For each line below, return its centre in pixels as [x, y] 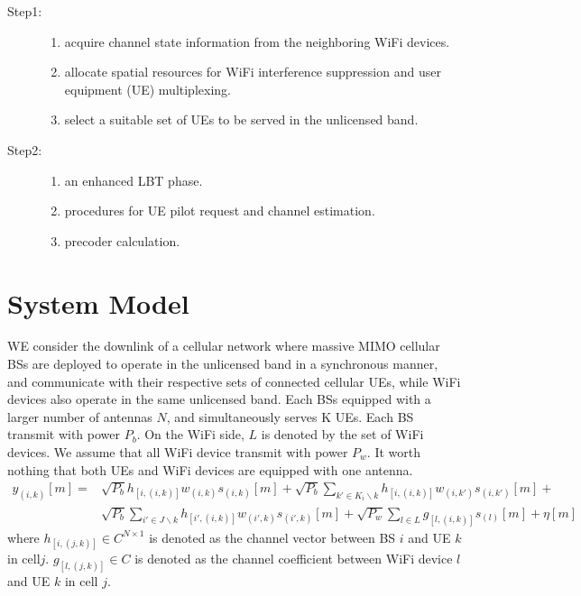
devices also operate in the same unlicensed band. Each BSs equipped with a [219, 399]
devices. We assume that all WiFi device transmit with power [178, 452]
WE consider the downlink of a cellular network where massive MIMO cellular [224, 346]
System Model [98, 303]
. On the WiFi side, [190, 434]
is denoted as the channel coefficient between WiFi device [294, 558]
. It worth [393, 452]
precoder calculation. [122, 240]
